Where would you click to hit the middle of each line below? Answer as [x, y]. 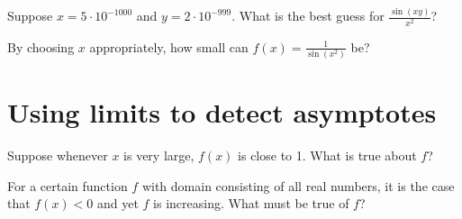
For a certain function [68, 185]
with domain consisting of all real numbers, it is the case [298, 185]
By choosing [41, 46]
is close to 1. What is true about [327, 155]
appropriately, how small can [169, 46]
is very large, [159, 155]
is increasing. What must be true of [251, 203]
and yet [118, 203]
